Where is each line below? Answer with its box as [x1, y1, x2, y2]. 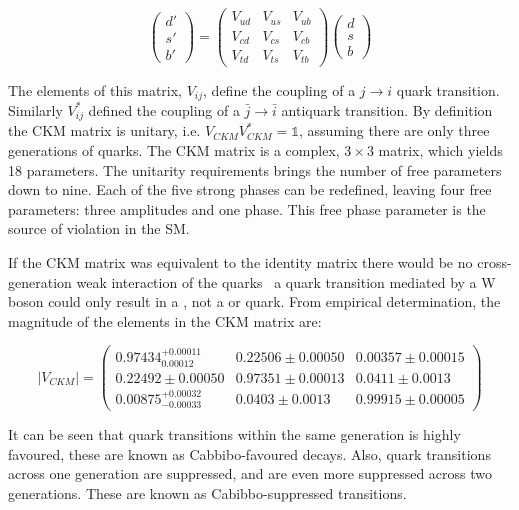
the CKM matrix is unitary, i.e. [8, 120, 201, 141]
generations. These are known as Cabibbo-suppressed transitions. [8, 482, 407, 503]
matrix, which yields [378, 140, 503, 161]
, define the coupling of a [203, 79, 356, 100]
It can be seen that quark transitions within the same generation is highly [8, 424, 461, 444]
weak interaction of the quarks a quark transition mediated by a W [76, 271, 496, 292]
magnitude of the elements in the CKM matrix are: [8, 310, 322, 331]
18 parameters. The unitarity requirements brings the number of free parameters [8, 159, 502, 180]
